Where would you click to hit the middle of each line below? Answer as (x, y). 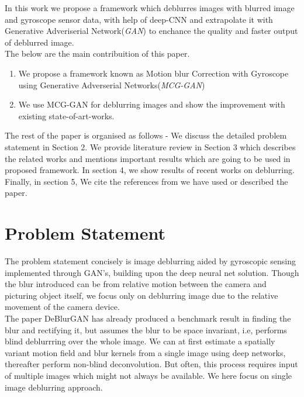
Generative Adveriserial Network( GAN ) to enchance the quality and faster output (151, 31)
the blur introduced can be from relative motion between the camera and (136, 284)
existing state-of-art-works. (66, 115)
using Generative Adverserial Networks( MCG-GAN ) (112, 84)
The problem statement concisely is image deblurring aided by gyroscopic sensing (150, 261)
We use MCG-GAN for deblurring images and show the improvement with (152, 104)
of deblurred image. (39, 42)
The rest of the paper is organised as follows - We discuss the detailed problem (146, 135)
